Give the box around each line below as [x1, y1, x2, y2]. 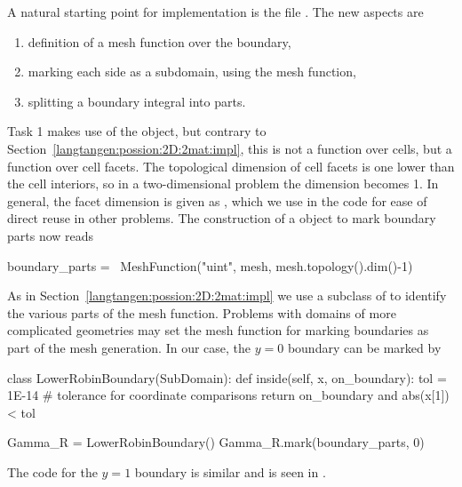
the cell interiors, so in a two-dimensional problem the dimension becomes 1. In [7, 174, 439, 193]
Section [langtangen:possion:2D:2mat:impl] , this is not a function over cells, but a [7, 139, 452, 157]
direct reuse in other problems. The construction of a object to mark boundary [7, 209, 436, 228]
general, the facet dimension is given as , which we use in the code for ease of [7, 191, 427, 210]
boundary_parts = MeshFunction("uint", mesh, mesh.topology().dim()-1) [7, 256, 413, 275]
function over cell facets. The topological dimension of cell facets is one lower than [7, 156, 455, 175]
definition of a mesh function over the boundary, [28, 32, 291, 51]
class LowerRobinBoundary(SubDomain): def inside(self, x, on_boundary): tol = [7, 368, 447, 387]
